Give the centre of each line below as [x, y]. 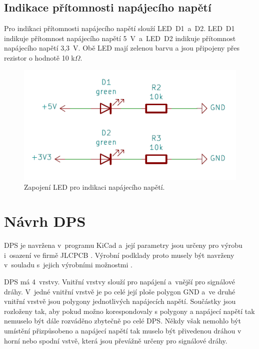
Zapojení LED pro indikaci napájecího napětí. [94, 187]
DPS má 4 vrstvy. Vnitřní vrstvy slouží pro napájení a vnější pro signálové [119, 282]
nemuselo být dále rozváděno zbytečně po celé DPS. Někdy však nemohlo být [122, 321]
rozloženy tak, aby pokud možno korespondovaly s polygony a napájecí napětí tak [129, 311]
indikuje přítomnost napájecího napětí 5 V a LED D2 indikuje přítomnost [120, 38]
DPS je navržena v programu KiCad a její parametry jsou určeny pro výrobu [123, 245]
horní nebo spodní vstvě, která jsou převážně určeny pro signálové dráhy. [116, 340]
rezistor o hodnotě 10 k [39, 57]
